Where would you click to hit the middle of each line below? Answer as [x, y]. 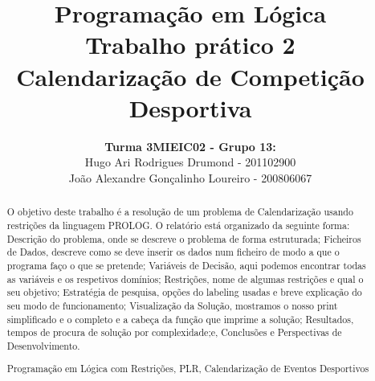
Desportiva [190, 107]
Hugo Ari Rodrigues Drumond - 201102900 [190, 162]
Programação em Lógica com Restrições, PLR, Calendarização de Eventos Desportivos [188, 369]
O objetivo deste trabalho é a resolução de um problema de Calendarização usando [180, 212]
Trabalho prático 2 [190, 45]
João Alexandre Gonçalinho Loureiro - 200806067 [190, 177]
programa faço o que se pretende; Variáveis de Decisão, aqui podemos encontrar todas [186, 265]
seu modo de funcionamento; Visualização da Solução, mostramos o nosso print [172, 305]
